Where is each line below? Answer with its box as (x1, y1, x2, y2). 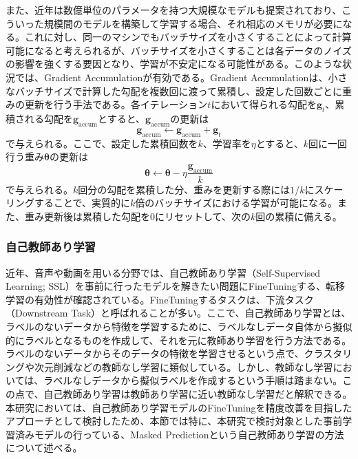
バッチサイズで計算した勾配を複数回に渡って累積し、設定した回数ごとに (14, 83, 342, 98)
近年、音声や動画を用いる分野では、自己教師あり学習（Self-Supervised (6, 265, 321, 279)
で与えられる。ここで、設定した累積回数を (6, 136, 198, 150)
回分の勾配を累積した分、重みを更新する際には (78, 182, 291, 196)
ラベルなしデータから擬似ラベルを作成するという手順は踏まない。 (43, 373, 343, 387)
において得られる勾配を (211, 97, 317, 111)
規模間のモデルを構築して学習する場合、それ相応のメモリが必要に (43, 16, 343, 30)
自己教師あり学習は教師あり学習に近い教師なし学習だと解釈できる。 (43, 386, 352, 401)
